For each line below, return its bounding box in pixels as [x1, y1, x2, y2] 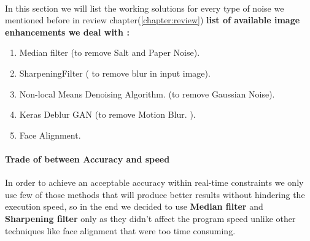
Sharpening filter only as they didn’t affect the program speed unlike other [5, 212, 296, 224]
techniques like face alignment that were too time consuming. [5, 224, 236, 237]
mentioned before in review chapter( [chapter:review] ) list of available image [5, 13, 300, 26]
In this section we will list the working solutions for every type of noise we [5, 1, 284, 14]
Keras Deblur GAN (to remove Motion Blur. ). [19, 108, 196, 121]
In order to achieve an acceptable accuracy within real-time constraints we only [5, 176, 304, 189]
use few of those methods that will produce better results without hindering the [5, 188, 305, 201]
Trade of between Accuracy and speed [5, 152, 170, 165]
